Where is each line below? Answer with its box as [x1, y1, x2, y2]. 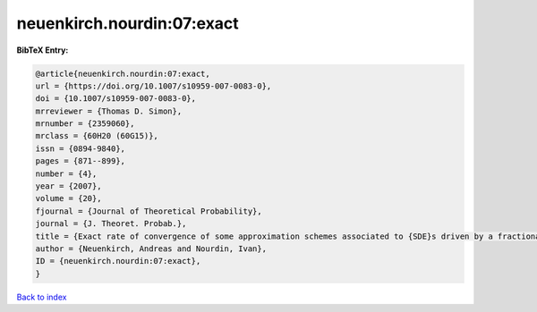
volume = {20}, [35, 193, 102, 204]
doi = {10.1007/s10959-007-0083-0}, [35, 94, 197, 104]
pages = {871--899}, [35, 156, 125, 166]
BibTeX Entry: [16, 45, 69, 55]
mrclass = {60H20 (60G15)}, [35, 131, 158, 141]
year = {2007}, [35, 181, 102, 191]
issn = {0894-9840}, [35, 143, 125, 154]
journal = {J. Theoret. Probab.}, [35, 219, 187, 229]
